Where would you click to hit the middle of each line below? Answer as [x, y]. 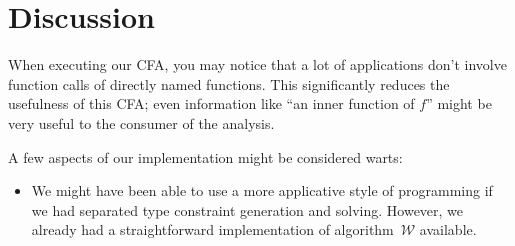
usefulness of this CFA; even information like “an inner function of [211, 103]
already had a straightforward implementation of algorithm [212, 229]
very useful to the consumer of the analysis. [141, 122]
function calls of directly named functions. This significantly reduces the [229, 83]
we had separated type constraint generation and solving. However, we [247, 209]
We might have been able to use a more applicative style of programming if [262, 190]
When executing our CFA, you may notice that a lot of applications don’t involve [257, 64]
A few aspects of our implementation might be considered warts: [205, 156]
